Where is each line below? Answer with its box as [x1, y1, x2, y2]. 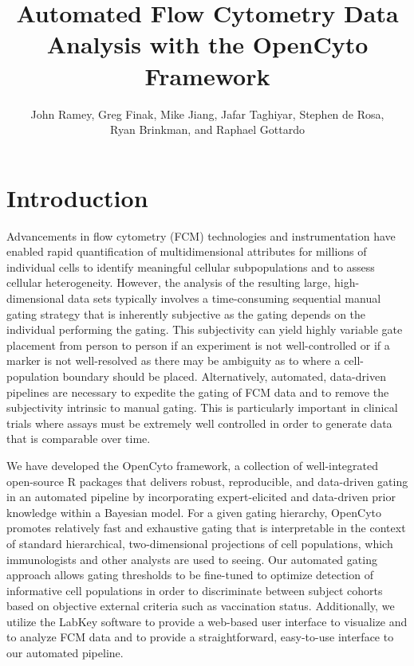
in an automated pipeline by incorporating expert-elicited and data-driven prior [6, 488, 396, 505]
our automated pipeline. [6, 644, 124, 661]
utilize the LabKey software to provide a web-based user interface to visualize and [6, 613, 408, 629]
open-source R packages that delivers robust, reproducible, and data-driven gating [6, 472, 408, 489]
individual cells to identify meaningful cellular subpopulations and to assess [6, 258, 375, 275]
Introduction [6, 181, 148, 214]
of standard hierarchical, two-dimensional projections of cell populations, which [6, 535, 393, 551]
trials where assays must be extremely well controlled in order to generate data [6, 414, 392, 431]
